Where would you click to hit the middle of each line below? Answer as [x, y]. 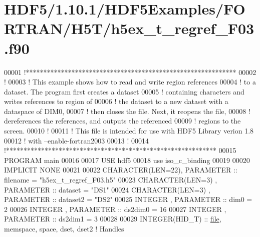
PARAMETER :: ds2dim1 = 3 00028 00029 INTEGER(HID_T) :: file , [113, 219]
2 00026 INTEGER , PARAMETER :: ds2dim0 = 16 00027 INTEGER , [115, 209]
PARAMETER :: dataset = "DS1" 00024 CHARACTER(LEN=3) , [107, 189]
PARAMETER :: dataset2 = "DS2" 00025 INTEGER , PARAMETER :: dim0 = [128, 199]
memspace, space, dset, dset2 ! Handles [64, 228]
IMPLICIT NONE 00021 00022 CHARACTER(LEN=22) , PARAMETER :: [121, 170]
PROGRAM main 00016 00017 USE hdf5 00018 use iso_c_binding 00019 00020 [127, 160]
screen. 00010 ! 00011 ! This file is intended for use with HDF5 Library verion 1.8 [129, 131]
